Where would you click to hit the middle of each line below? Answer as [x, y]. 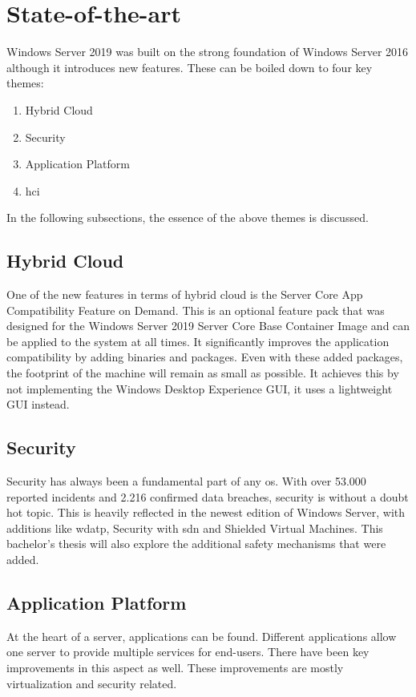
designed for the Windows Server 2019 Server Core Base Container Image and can [208, 326]
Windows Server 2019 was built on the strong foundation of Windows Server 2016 [208, 52]
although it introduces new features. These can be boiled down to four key [190, 67]
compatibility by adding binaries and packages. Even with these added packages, [205, 357]
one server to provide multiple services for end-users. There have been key [188, 652]
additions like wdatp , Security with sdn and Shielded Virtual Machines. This [195, 528]
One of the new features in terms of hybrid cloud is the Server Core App [185, 294]
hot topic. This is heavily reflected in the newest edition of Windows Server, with [206, 512]
